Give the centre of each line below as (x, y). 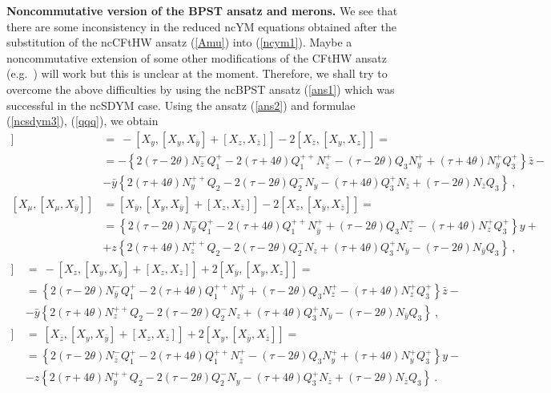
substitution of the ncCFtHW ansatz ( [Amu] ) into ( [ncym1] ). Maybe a (179, 42)
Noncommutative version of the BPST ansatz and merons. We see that (202, 10)
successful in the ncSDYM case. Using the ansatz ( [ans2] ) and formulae (181, 105)
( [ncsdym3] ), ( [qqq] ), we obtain (82, 121)
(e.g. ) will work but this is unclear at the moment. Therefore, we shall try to (197, 73)
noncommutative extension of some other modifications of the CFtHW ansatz (197, 57)
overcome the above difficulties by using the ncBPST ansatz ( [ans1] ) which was (201, 89)
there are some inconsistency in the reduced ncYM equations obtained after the (201, 26)
